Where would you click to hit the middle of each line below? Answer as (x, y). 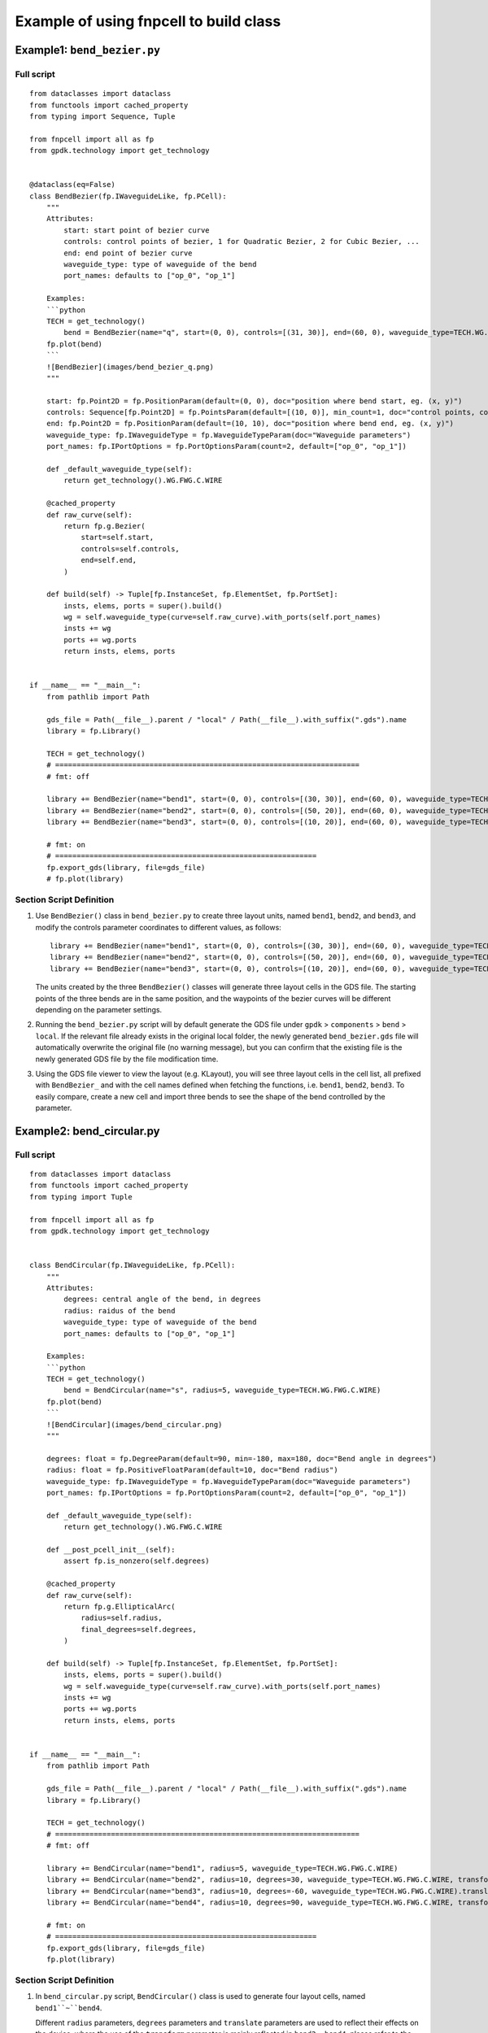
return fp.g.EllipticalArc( (120, 1606)
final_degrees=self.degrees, (139, 1629)
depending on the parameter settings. (99, 1009)
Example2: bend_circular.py (87, 1131)
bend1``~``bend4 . (69, 2008)
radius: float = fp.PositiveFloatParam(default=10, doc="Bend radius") (192, 1470)
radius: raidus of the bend (120, 1310)
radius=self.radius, (122, 1618)
